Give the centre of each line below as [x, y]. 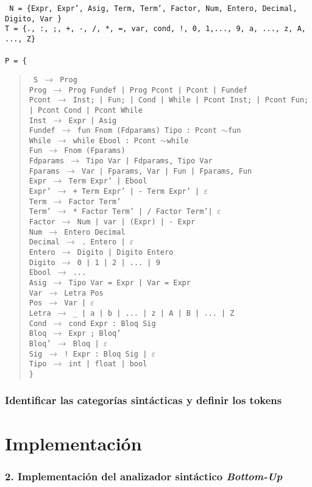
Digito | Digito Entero [125, 253]
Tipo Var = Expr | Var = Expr [129, 283]
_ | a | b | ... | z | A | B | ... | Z [154, 313]
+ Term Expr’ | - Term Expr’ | [136, 192]
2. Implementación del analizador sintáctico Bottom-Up [144, 476]
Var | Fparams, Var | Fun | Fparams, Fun [167, 171]
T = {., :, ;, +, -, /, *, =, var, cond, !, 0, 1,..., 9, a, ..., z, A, [155, 29]
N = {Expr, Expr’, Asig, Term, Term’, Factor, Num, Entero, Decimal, [153, 9]
